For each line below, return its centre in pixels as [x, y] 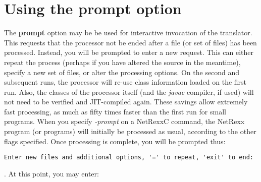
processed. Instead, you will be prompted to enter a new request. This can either [129, 52]
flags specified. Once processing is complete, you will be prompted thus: [115, 141]
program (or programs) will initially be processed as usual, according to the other [130, 131]
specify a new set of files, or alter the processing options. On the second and [122, 72]
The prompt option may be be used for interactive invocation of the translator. [128, 33]
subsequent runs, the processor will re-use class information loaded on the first [125, 82]
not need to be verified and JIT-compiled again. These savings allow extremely [126, 102]
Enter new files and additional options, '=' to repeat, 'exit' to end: [129, 158]
